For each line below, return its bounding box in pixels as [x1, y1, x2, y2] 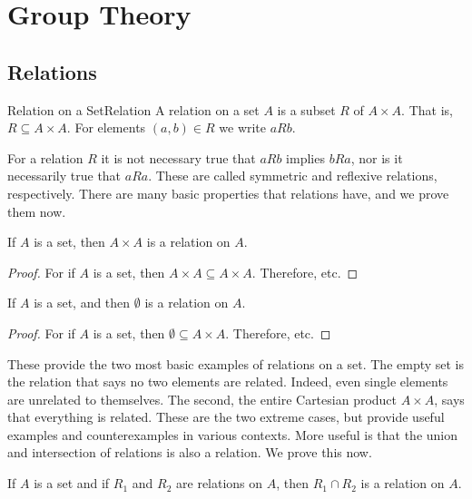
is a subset [277, 100, 336, 119]
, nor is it [350, 148, 403, 167]
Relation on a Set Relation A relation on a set [7, 100, 260, 119]
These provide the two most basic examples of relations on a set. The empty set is [7, 354, 465, 373]
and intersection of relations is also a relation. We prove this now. [7, 443, 372, 462]
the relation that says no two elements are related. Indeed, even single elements [7, 372, 448, 391]
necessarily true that [7, 166, 122, 185]
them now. [7, 201, 66, 220]
